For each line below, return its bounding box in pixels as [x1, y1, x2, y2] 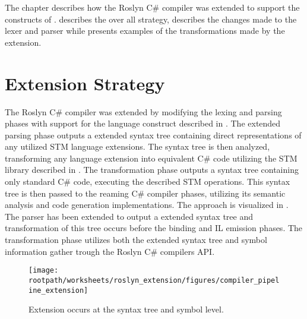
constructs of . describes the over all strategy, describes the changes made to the [5, 12, 297, 25]
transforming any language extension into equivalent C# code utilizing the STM [5, 151, 297, 164]
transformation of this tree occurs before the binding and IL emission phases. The [5, 222, 303, 234]
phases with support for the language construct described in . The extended [5, 117, 281, 130]
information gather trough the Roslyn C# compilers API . [5, 245, 215, 257]
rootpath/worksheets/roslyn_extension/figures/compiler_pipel [29, 276, 280, 285]
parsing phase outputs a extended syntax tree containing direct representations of [5, 128, 302, 141]
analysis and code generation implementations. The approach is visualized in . [5, 198, 289, 211]
